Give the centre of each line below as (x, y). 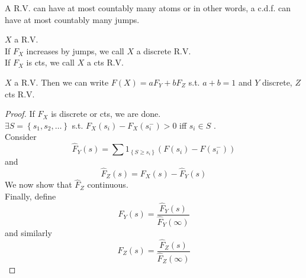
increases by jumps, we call (75, 50)
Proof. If (20, 114)
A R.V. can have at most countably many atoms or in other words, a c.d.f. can (148, 8)
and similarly (28, 232)
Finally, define (30, 196)
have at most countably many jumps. (72, 19)
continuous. (108, 184)
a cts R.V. (105, 62)
